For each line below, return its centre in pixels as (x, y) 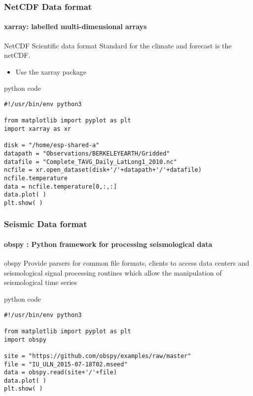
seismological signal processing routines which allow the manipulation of (113, 272)
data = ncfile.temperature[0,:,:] (61, 186)
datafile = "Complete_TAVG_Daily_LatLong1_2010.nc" (90, 162)
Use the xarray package (51, 71)
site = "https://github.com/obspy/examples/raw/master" (98, 356)
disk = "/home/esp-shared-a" (52, 145)
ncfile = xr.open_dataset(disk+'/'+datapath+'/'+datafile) (103, 170)
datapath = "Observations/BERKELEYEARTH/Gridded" (87, 153)
